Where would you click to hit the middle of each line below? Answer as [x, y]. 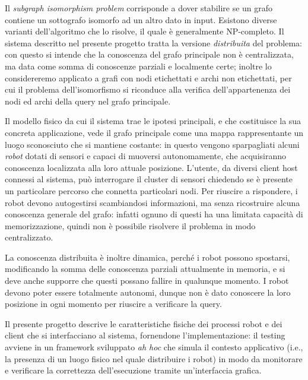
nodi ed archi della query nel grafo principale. [88, 101]
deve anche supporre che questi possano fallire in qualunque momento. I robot [147, 281]
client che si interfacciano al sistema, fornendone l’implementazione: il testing [145, 335]
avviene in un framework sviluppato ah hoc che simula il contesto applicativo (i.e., [154, 347]
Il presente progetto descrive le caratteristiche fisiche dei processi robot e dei [144, 323]
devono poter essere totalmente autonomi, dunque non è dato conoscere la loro [148, 292]
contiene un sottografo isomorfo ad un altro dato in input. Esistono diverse [141, 19]
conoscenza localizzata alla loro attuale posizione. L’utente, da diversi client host [151, 167]
